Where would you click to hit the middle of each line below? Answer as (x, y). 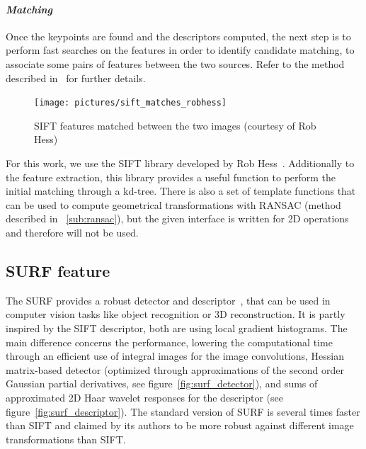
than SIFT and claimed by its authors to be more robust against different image (180, 425)
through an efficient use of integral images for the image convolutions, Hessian (175, 356)
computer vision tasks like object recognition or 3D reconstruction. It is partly (176, 314)
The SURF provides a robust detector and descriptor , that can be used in (168, 300)
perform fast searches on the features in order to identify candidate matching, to (180, 50)
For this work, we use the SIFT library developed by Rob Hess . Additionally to (180, 163)
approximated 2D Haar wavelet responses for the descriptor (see (144, 397)
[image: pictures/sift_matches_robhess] (131, 103)
